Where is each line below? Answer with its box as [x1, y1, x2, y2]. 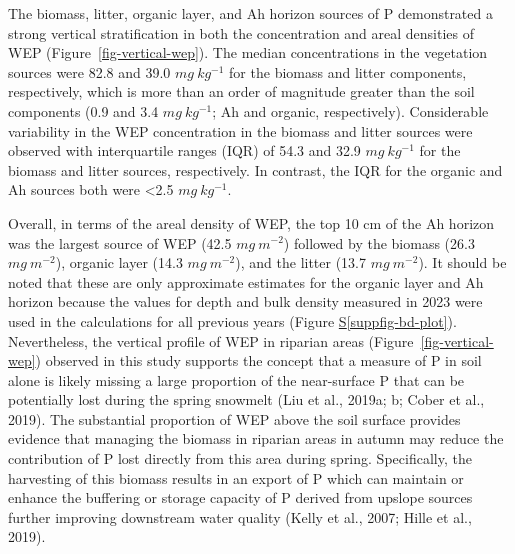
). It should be [418, 252, 507, 273]
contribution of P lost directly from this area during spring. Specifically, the [8, 448, 472, 469]
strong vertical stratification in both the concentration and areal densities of [8, 22, 475, 43]
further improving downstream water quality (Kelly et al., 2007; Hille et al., [8, 506, 472, 527]
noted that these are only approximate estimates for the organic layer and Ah [8, 271, 484, 292]
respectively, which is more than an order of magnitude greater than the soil [8, 81, 475, 102]
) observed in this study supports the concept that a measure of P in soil [35, 350, 482, 371]
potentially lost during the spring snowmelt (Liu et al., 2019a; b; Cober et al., [8, 389, 485, 410]
